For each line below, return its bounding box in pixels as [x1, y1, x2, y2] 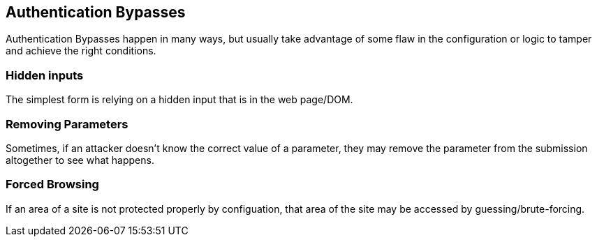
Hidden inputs [6, 68, 84, 82]
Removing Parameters [6, 116, 128, 131]
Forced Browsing [6, 177, 99, 192]
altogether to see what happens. [6, 153, 154, 166]
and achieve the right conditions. [6, 45, 156, 57]
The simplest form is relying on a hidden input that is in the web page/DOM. [6, 93, 353, 106]
